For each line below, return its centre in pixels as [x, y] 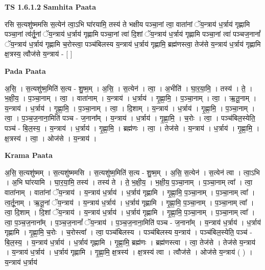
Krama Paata [29, 155]
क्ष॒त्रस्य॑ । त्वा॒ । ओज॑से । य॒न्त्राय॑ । [51, 138]
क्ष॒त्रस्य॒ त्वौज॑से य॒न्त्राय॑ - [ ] [39, 54]
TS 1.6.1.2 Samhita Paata [51, 7]
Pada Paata [25, 71]
